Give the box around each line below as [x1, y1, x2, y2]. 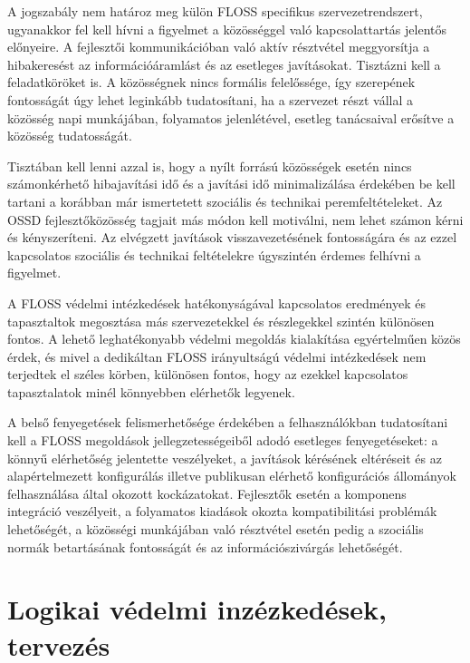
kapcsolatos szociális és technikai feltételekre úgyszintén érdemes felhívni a [7, 245, 421, 264]
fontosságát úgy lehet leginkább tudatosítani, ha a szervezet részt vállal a [7, 90, 414, 109]
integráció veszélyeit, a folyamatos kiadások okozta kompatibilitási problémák [7, 502, 437, 521]
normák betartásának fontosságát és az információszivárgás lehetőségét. [7, 537, 403, 556]
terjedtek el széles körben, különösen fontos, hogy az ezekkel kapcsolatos [7, 365, 408, 384]
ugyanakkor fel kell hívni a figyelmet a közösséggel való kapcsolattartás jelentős [7, 19, 446, 38]
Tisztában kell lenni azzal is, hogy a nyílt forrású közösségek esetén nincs [7, 156, 412, 175]
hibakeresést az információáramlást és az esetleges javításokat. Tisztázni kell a [7, 54, 441, 73]
